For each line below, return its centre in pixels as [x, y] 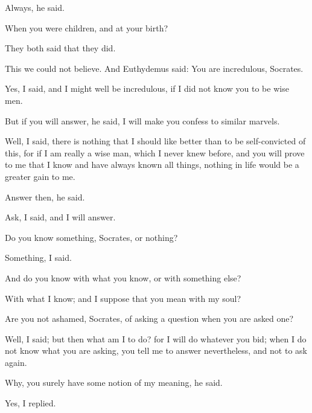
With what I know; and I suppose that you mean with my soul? [123, 298]
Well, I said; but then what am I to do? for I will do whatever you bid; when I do [156, 338]
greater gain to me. [40, 176]
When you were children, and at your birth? [87, 27]
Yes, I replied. [30, 403]
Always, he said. [35, 7]
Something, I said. [38, 258]
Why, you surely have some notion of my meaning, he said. [114, 383]
